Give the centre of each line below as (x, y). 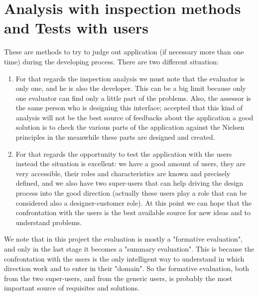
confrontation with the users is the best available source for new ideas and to (133, 212)
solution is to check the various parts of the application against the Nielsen (130, 127)
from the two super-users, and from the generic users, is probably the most (118, 278)
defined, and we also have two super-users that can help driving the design (129, 183)
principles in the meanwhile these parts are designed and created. (115, 137)
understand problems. (49, 222)
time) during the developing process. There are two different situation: (111, 61)
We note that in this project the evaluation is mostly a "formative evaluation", (124, 239)
